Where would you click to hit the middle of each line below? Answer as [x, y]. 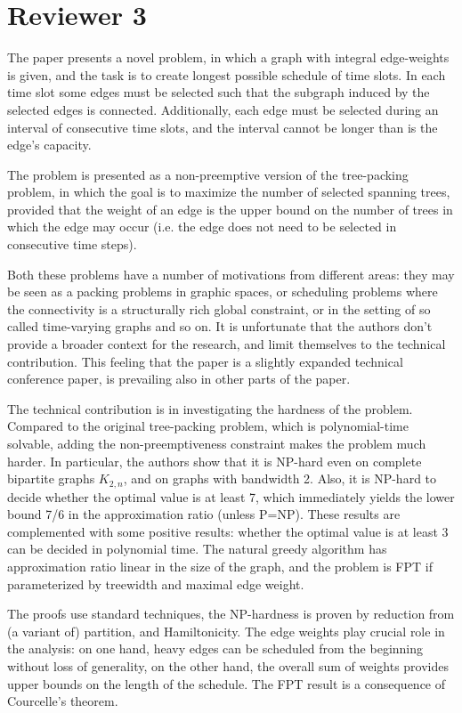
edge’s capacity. [49, 145]
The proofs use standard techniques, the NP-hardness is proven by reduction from [231, 614]
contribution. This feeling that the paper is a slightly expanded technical [205, 361]
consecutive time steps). [72, 244]
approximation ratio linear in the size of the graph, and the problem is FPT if [220, 567]
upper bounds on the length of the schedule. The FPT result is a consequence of [227, 683]
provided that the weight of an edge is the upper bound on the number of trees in [230, 209]
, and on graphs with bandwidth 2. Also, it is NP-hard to [280, 478]
